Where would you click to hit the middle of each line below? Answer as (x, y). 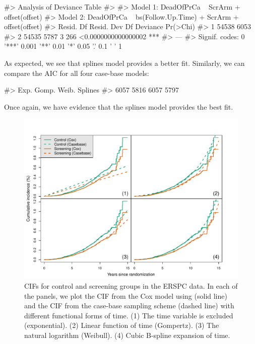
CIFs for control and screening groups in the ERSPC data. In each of (131, 285)
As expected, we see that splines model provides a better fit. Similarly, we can (124, 63)
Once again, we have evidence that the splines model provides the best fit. (119, 106)
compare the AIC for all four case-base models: (77, 73)
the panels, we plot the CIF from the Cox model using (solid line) (126, 295)
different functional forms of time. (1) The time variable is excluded (129, 315)
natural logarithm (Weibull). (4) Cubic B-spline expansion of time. (127, 335)
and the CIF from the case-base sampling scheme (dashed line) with (129, 306)
